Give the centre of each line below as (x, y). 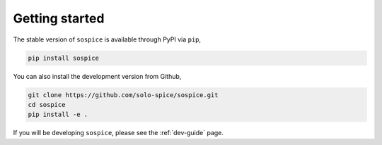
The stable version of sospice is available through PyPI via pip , (107, 39)
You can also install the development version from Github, (97, 76)
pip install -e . (58, 115)
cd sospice (47, 105)
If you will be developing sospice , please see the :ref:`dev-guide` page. (118, 133)
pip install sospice (63, 58)
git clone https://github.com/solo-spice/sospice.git (123, 95)
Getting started (59, 18)
